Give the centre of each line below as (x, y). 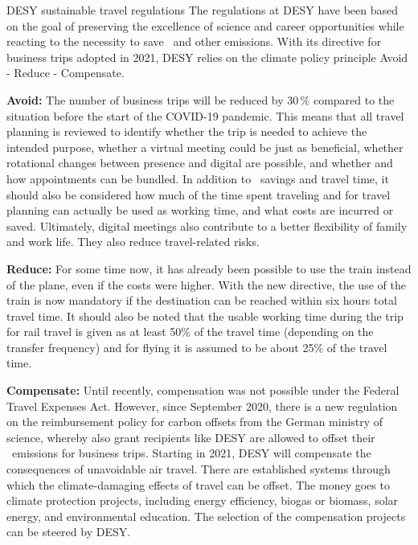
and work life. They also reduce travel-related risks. (133, 242)
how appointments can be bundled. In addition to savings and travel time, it (198, 178)
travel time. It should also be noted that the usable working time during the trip (205, 316)
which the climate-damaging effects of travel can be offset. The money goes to (198, 484)
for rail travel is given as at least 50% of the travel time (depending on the (190, 332)
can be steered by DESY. (69, 532)
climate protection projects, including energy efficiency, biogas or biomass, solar (203, 500)
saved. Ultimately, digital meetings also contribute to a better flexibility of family (207, 225)
